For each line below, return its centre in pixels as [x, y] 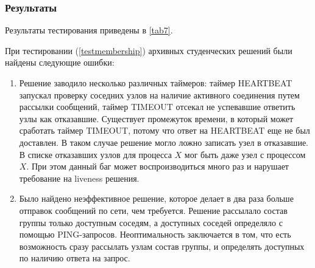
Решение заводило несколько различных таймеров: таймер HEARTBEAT [156, 83]
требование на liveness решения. [79, 178]
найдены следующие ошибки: [60, 62]
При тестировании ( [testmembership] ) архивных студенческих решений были [149, 50]
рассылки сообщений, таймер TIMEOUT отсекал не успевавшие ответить [157, 107]
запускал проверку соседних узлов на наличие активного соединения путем [159, 94]
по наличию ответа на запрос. [75, 258]
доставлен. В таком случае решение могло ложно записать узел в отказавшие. [164, 142]
